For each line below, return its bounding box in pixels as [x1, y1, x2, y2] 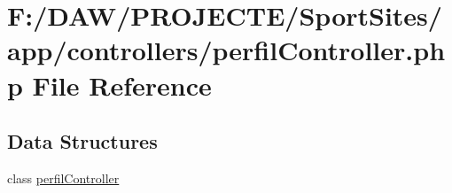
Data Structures [7, 127, 158, 155]
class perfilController [7, 168, 120, 187]
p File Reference [7, 66, 212, 103]
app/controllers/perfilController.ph [7, 32, 446, 68]
